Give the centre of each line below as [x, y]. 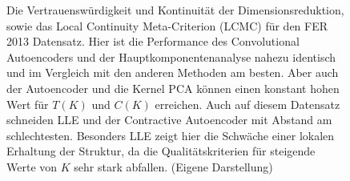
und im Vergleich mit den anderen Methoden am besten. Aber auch [173, 72]
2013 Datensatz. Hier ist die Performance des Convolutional [153, 41]
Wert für [28, 104]
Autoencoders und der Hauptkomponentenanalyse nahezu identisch [171, 56]
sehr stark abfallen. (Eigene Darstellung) [173, 166]
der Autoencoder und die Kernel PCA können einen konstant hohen [173, 88]
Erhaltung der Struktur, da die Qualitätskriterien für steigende [161, 151]
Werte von [32, 166]
